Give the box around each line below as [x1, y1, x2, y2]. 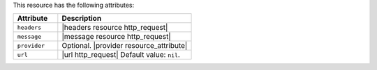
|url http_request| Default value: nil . [61, 50, 181, 60]
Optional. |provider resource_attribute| [61, 41, 188, 51]
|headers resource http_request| [61, 23, 168, 33]
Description [61, 14, 102, 24]
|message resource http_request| [61, 32, 171, 42]
